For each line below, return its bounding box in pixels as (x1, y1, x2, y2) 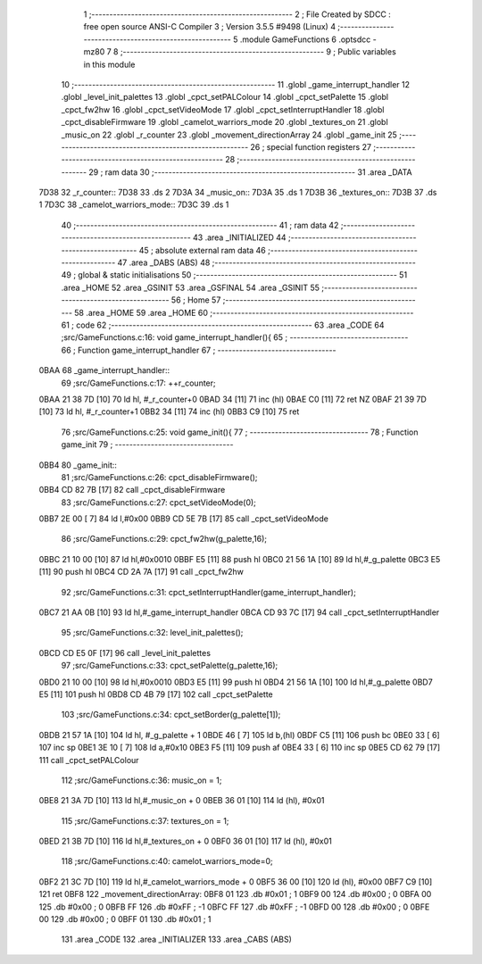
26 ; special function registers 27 (250, 141, 372, 152)
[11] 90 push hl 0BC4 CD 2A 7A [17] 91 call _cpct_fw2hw (38, 567, 245, 578)
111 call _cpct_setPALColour (38, 754, 139, 765)
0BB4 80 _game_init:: (38, 460, 118, 470)
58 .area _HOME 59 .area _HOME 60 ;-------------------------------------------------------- (74, 307, 414, 318)
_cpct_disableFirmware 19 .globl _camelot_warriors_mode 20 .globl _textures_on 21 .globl (61, 117, 388, 128)
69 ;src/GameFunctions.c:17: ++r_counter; (61, 378, 216, 388)
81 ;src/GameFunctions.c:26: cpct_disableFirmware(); (61, 471, 258, 482)
